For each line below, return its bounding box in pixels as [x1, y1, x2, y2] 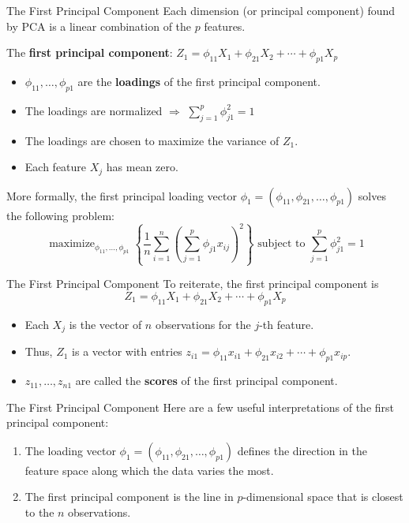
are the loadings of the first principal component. [77, 73, 321, 89]
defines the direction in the [237, 442, 367, 458]
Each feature [24, 159, 87, 175]
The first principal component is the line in [24, 488, 234, 505]
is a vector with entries [72, 343, 182, 360]
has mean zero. [106, 159, 178, 175]
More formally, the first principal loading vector [6, 187, 237, 204]
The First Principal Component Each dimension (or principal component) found [6, 2, 396, 18]
